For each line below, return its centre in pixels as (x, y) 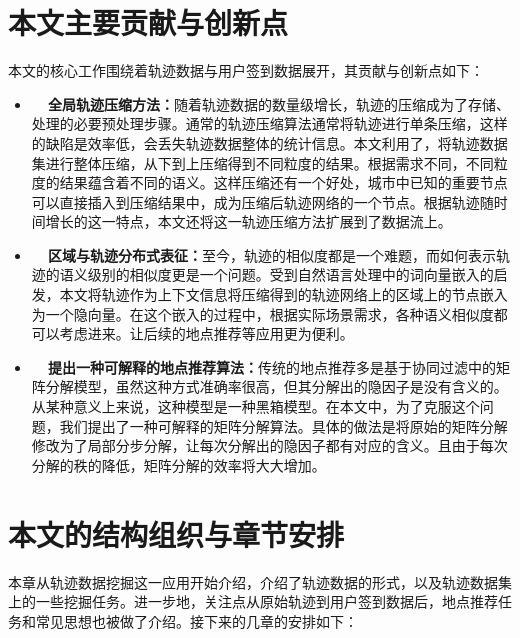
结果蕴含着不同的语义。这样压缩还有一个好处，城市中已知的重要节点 (283, 182)
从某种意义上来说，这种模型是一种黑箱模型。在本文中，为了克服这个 (255, 406)
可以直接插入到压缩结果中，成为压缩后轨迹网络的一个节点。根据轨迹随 (262, 201)
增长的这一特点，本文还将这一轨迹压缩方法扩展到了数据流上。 (248, 221)
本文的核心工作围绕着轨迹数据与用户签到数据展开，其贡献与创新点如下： (246, 70)
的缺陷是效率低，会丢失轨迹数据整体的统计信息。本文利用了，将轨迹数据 (269, 142)
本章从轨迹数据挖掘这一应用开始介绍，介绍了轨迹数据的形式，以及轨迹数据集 (260, 581)
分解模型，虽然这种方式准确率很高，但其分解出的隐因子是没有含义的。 (276, 386)
